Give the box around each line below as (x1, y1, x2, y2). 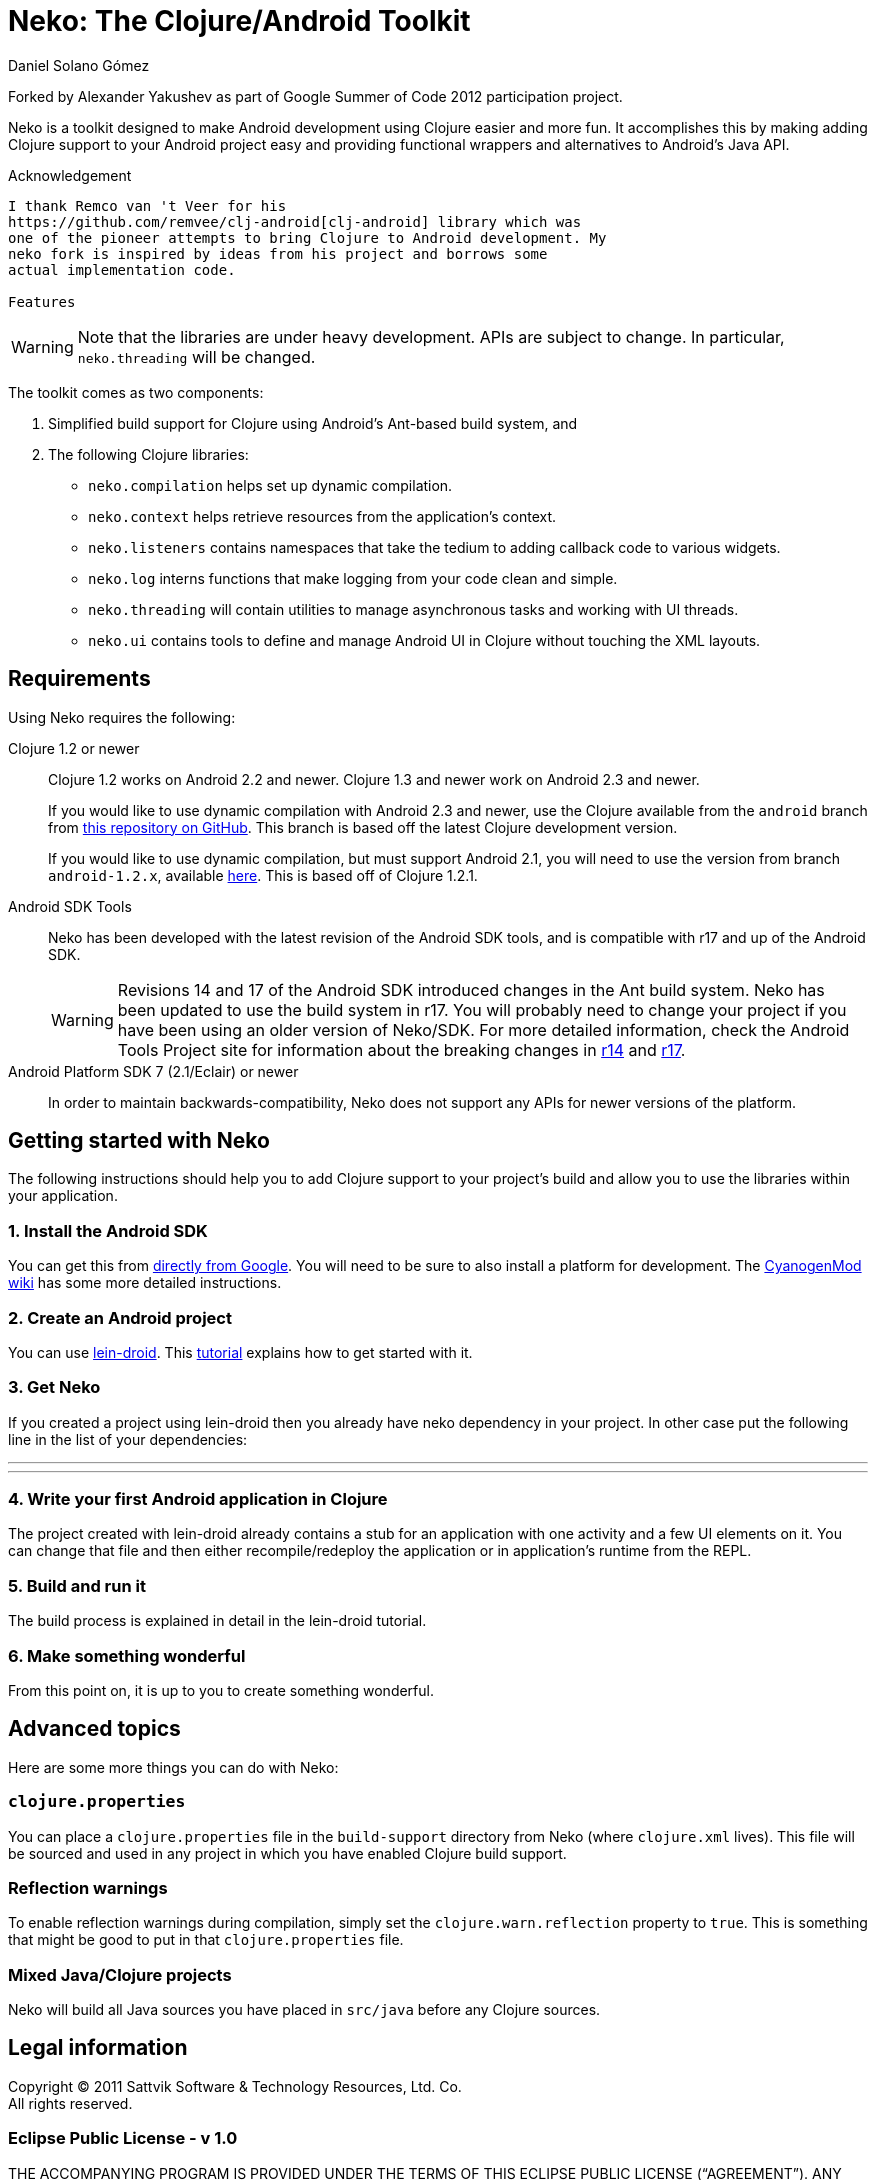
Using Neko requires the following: (8, 708, 236, 726)
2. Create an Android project (8, 1307, 232, 1328)
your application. (8, 1187, 118, 1205)
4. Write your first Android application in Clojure (8, 1489, 388, 1510)
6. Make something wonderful (8, 1645, 246, 1666)
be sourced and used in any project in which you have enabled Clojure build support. (8, 1844, 567, 1862)
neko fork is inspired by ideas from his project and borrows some (8, 245, 548, 262)
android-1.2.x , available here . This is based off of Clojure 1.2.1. (48, 866, 478, 884)
